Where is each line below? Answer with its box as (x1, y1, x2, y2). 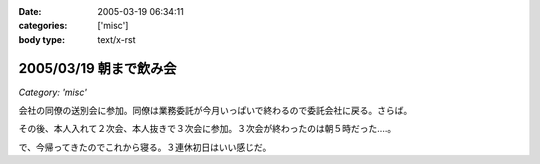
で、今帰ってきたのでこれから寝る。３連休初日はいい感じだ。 (18, 141, 272, 153)
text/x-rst (97, 33, 136, 45)
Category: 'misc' (18, 86, 87, 98)
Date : (18, 6, 42, 17)
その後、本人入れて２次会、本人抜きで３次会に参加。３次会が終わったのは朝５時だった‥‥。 (18, 123, 397, 135)
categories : (18, 20, 68, 32)
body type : (18, 33, 65, 45)
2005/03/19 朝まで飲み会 (18, 60, 177, 77)
